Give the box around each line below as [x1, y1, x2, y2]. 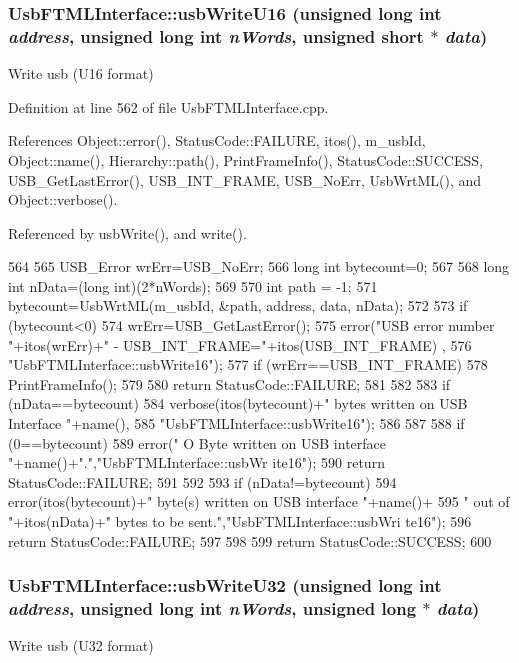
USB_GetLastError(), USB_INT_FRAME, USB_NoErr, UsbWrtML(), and [8, 169, 482, 190]
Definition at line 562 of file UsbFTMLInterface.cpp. [8, 96, 329, 117]
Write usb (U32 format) [8, 635, 154, 656]
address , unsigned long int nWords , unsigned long [8, 596, 417, 621]
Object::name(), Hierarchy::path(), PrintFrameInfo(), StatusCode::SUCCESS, [8, 149, 483, 170]
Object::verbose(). [8, 189, 118, 210]
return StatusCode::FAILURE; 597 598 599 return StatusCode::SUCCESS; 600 [8, 530, 492, 551]
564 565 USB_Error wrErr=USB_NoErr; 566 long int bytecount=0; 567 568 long [8, 256, 510, 277]
